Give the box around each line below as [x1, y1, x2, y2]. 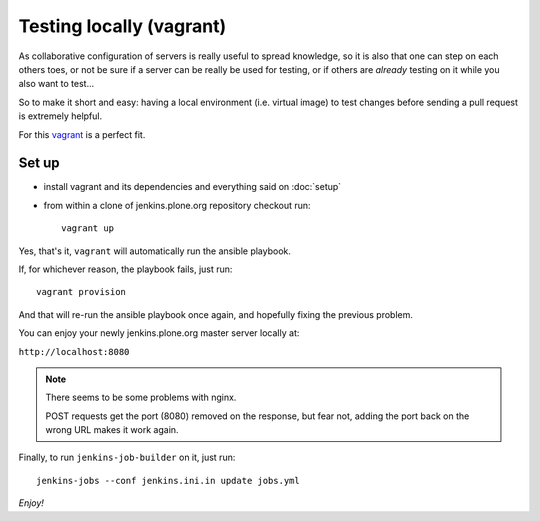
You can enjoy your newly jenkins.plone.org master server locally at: [18, 327, 300, 339]
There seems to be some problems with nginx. [45, 391, 237, 404]
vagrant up [61, 223, 115, 234]
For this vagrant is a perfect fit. [18, 128, 146, 140]
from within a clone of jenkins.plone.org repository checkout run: [43, 199, 311, 211]
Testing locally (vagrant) [18, 15, 227, 37]
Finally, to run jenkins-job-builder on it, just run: [18, 451, 236, 464]
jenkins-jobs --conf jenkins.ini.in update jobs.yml [36, 475, 300, 486]
